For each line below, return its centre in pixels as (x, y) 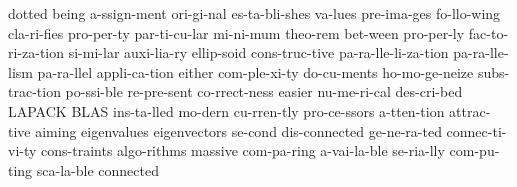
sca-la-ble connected (97, 169)
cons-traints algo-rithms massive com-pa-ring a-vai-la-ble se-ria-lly (243, 150)
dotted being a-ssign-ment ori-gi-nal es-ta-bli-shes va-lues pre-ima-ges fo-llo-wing (254, 13)
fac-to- (488, 32)
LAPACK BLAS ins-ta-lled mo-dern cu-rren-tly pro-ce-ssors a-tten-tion (226, 110)
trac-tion (34, 91)
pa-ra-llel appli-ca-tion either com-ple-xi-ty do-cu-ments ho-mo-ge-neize (255, 71)
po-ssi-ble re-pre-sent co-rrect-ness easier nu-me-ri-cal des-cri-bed (264, 91)
